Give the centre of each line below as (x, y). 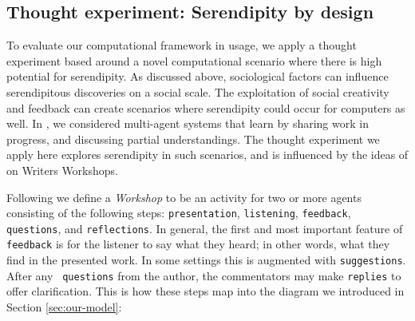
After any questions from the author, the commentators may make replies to (204, 275)
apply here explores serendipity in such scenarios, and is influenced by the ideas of (207, 155)
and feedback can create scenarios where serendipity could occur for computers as (206, 107)
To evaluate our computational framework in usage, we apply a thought (182, 45)
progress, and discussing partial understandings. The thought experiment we (193, 139)
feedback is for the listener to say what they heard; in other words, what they (198, 244)
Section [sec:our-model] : (64, 307)
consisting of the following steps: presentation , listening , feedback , (179, 213)
